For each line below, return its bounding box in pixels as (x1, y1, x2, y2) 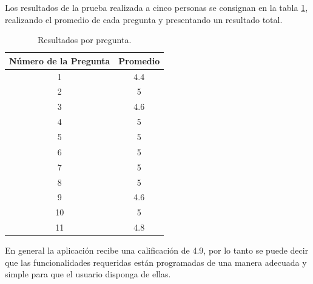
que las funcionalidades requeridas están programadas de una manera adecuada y (5, 255, 307, 268)
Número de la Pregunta (9, 54, 110, 67)
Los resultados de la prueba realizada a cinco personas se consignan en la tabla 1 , (5, 1, 308, 13)
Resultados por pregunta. (37, 33, 132, 46)
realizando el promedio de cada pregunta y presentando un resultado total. (5, 13, 283, 25)
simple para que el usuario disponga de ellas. (5, 268, 171, 280)
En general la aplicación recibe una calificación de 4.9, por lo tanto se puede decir (5, 244, 309, 257)
